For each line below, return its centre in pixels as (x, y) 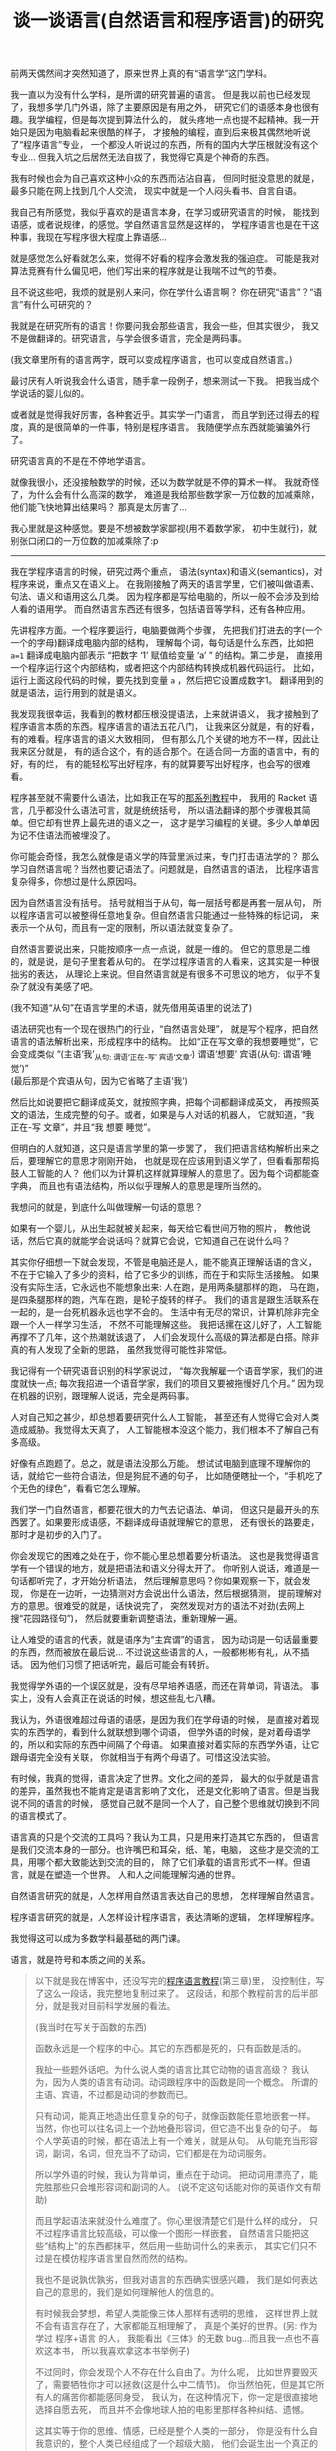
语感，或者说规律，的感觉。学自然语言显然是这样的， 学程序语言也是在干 (160, 225)
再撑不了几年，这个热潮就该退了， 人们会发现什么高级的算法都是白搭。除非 (165, 1337)
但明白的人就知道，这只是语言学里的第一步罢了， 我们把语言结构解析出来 (160, 1148)
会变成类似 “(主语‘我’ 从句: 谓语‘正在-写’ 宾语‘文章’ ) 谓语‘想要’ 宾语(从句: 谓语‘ (156, 1055)
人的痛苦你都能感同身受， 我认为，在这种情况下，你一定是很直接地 (180, 2397)
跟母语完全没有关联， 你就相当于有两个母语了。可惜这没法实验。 (143, 1757)
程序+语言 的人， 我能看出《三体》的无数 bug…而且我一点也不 (183, 2338)
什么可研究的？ (62, 305)
